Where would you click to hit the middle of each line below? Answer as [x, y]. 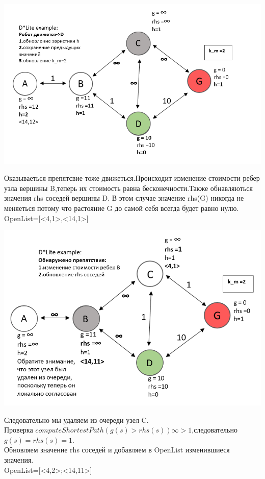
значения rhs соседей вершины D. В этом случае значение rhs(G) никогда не [124, 198]
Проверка [19, 430]
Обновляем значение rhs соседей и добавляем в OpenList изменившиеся [117, 450]
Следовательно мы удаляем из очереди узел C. [76, 420]
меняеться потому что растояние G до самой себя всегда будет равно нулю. [122, 208]
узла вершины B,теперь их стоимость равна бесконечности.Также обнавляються [128, 188]
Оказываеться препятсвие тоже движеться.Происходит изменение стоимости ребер [132, 178]
